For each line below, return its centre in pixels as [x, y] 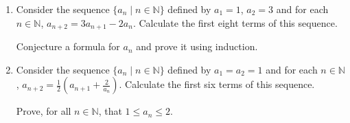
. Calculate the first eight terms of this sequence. [235, 22]
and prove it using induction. [197, 46]
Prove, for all [44, 111]
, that [110, 111]
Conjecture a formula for [68, 46]
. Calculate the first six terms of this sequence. [217, 84]
